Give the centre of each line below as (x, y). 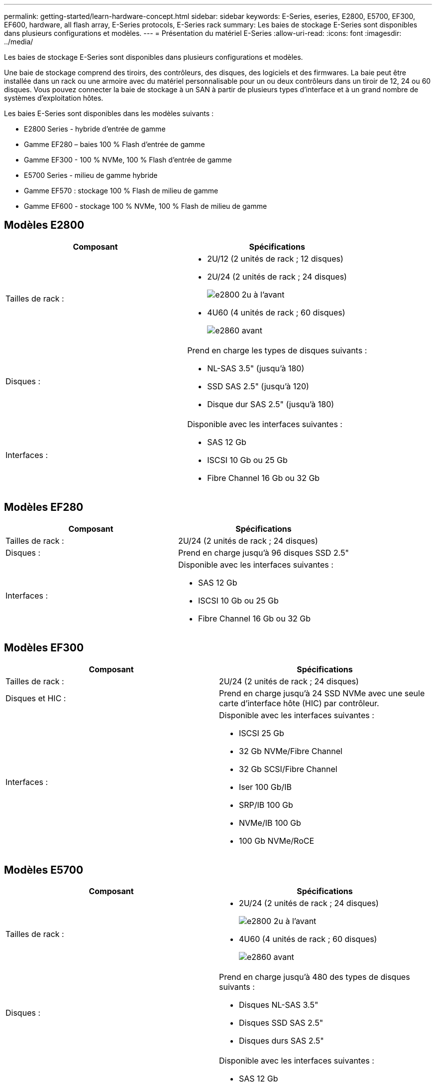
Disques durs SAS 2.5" (281, 1041)
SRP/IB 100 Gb (266, 805)
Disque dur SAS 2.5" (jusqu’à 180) (271, 404)
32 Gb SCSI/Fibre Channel (288, 769)
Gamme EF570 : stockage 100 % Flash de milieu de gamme (121, 191)
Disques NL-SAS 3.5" (279, 1005)
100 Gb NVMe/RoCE (277, 841)
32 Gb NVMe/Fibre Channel (291, 751)
